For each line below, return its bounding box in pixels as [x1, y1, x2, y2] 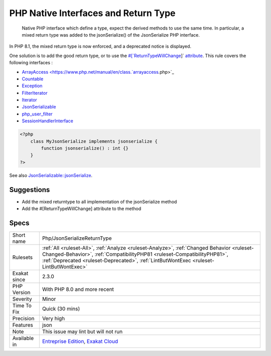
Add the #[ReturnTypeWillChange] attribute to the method [22, 206, 142, 212]
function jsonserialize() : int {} [41, 145, 129, 151]
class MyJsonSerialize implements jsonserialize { [30, 138, 158, 144]
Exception [22, 83, 43, 89]
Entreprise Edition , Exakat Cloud [42, 337, 118, 344]
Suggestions [9, 186, 50, 194]
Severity [12, 295, 32, 302]
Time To [12, 302, 32, 309]
